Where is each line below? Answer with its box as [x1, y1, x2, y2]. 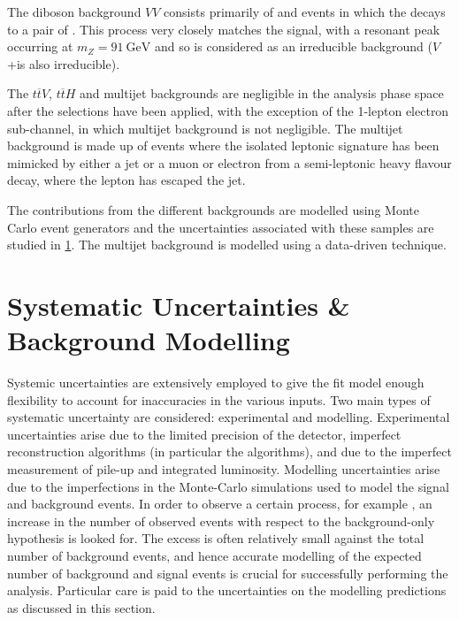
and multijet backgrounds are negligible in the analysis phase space [80, 84, 444, 103]
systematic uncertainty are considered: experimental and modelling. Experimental [7, 408, 450, 426]
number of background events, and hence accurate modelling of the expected [7, 546, 422, 564]
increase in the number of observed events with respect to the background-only [7, 511, 435, 530]
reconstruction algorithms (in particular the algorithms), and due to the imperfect [7, 442, 452, 461]
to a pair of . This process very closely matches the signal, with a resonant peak [7, 19, 440, 38]
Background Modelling [7, 322, 290, 358]
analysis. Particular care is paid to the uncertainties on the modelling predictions [7, 581, 447, 600]
